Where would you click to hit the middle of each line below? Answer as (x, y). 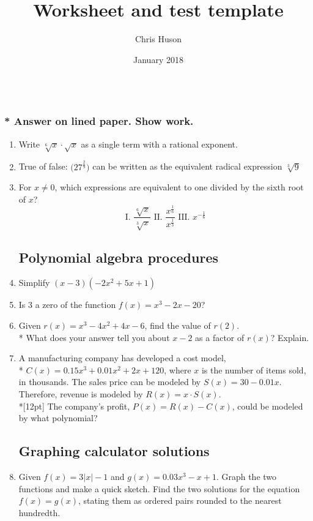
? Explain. (290, 337)
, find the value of (178, 325)
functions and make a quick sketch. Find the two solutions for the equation (159, 488)
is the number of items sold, (254, 369)
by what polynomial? (58, 418)
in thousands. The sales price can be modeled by (110, 382)
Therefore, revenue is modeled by (81, 393)
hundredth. (39, 512)
